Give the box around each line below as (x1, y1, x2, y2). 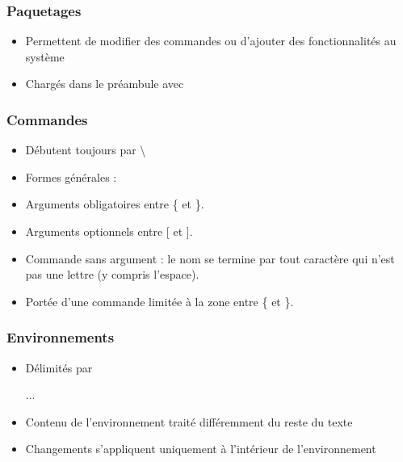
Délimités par (25, 359, 93, 376)
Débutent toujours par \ (25, 141, 146, 158)
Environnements (6, 327, 115, 347)
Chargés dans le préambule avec (25, 75, 184, 92)
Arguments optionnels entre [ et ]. (25, 223, 193, 239)
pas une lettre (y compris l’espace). (25, 266, 199, 283)
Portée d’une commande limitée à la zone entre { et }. (25, 292, 294, 309)
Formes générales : (25, 168, 117, 185)
